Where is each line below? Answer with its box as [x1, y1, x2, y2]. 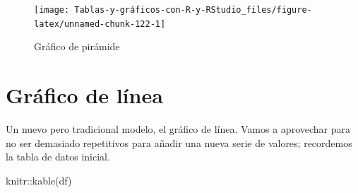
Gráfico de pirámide [34, 39, 120, 54]
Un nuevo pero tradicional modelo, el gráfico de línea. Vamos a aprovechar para [6, 122, 350, 136]
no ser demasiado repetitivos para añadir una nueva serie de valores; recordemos [6, 135, 352, 150]
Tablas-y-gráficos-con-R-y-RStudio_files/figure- [74, 5, 312, 15]
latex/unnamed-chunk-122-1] [34, 18, 166, 29]
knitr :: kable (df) [6, 172, 72, 187]
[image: [34, 5, 70, 15]
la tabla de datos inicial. [6, 149, 110, 164]
